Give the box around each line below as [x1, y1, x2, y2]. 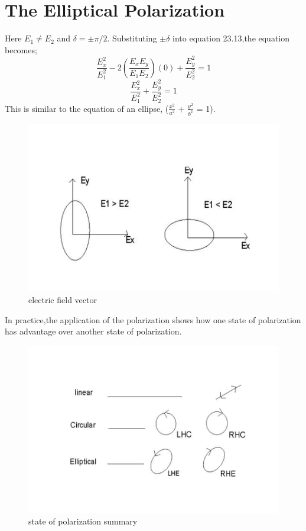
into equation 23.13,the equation [172, 32, 290, 44]
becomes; [5, 43, 37, 56]
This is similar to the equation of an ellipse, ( [5, 102, 169, 114]
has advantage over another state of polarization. [5, 325, 182, 337]
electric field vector [28, 294, 97, 305]
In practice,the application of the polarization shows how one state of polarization [5, 313, 301, 326]
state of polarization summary [28, 515, 138, 527]
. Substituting [107, 32, 157, 44]
